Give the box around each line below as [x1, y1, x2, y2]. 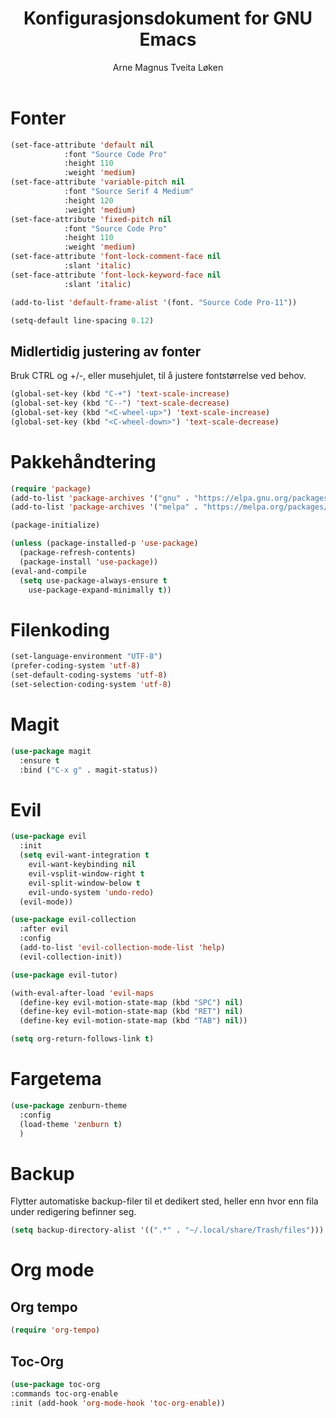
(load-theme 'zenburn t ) [19, 1119, 123, 1129]
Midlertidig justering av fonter [10, 343, 202, 360]
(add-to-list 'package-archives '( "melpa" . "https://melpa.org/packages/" [10, 502, 333, 512]
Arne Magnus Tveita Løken [112, 61, 224, 73]
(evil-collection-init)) [19, 952, 123, 962]
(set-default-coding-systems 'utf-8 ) [10, 670, 168, 681]
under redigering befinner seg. [10, 1206, 137, 1218]
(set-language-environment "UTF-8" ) [10, 652, 163, 662]
